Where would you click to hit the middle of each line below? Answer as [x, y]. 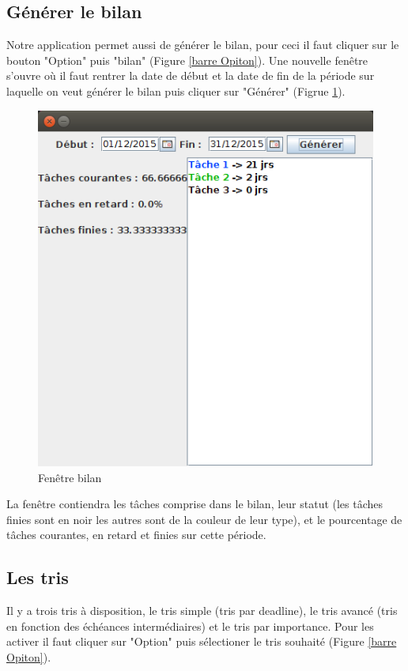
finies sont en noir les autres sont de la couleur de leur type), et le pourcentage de [204, 519]
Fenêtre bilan [70, 477]
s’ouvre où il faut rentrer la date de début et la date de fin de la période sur [191, 75]
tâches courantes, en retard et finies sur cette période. [136, 535]
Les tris [38, 577]
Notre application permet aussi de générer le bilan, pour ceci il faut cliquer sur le [203, 45]
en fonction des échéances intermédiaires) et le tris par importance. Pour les [190, 626]
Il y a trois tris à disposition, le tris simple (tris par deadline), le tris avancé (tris [202, 611]
